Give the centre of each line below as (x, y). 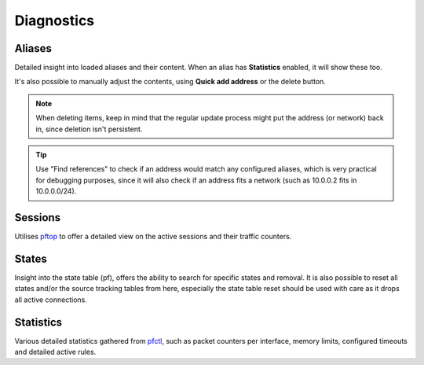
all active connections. (51, 300)
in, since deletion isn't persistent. (89, 129)
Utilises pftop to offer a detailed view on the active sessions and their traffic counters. (153, 237)
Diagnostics (55, 20)
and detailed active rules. (55, 352)
